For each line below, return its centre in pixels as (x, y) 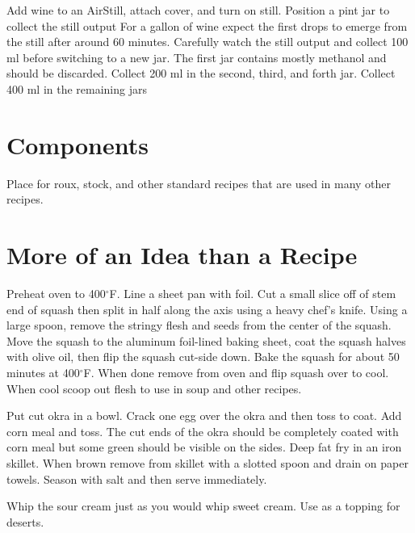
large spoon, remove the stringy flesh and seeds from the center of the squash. (199, 325)
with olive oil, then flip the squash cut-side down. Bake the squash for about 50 (203, 357)
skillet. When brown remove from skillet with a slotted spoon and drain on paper (207, 462)
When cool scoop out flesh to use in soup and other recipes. (154, 388)
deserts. (25, 521)
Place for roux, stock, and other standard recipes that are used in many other (199, 183)
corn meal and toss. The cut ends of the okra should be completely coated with (203, 431)
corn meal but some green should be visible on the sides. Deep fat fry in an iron (204, 447)
